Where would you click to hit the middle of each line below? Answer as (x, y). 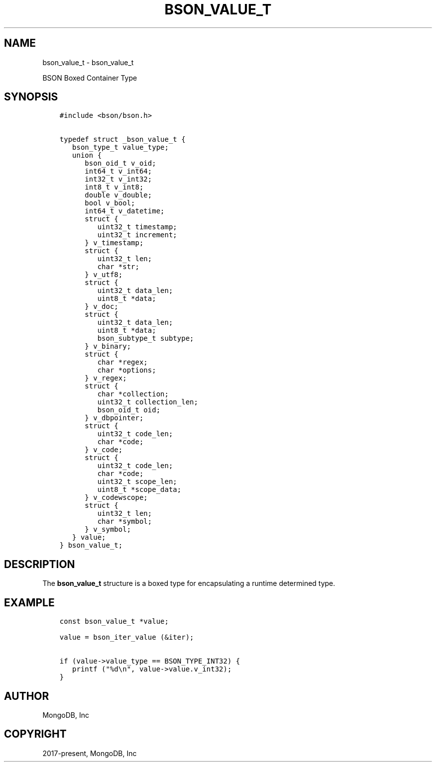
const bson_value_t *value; (114, 622)
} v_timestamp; (114, 243)
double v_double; (118, 195)
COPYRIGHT (35, 734)
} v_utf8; (104, 275)
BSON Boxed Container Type (90, 78)
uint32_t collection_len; (148, 402)
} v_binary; (108, 346)
